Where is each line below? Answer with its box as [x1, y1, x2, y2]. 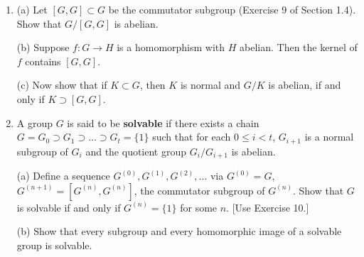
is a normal [304, 129, 354, 144]
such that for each [152, 129, 231, 144]
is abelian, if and [268, 77, 341, 92]
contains [25, 53, 61, 68]
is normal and [180, 77, 241, 92]
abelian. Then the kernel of [240, 40, 358, 55]
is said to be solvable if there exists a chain [67, 115, 259, 130]
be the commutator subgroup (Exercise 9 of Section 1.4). [108, 2, 356, 16]
